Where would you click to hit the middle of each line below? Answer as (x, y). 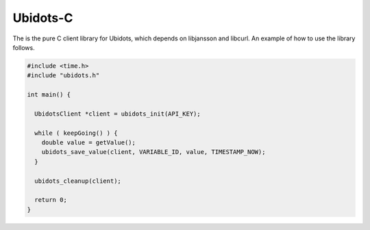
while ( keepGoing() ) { (76, 133)
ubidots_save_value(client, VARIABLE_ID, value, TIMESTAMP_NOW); (153, 152)
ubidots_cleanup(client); (78, 181)
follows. (24, 47)
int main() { (49, 95)
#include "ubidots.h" (63, 76)
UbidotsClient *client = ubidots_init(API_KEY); (118, 114)
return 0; (51, 200)
